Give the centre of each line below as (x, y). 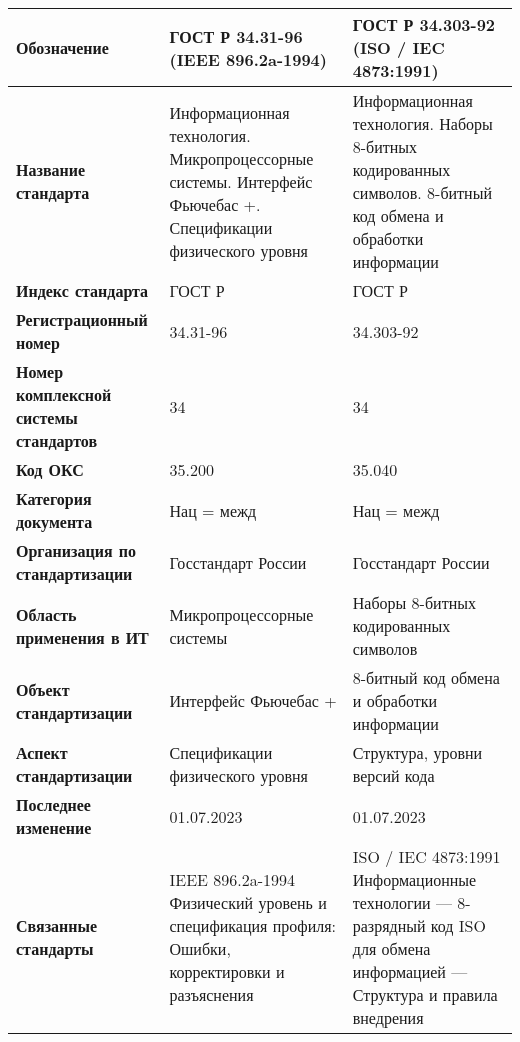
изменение (54, 827)
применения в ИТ (82, 637)
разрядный (389, 925)
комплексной (64, 394)
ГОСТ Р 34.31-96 (236, 36)
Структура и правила (425, 994)
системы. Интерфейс (241, 181)
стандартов (57, 440)
